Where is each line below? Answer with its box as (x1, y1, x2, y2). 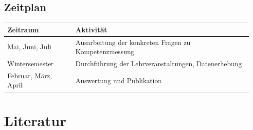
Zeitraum (7, 24, 39, 34)
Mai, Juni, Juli (7, 42, 52, 52)
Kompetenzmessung (75, 46, 134, 57)
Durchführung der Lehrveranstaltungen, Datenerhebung (75, 58, 242, 68)
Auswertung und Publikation (75, 75, 162, 85)
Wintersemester (7, 58, 54, 68)
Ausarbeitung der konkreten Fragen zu (75, 37, 191, 47)
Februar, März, (7, 70, 52, 80)
